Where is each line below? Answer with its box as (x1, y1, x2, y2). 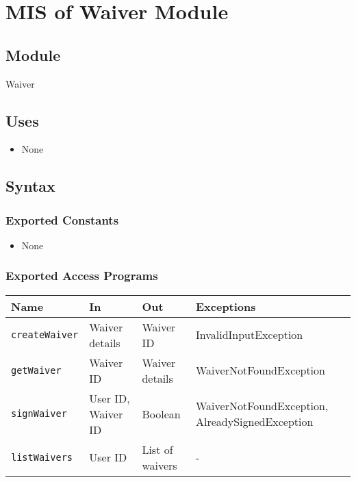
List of (142, 441, 173, 457)
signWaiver (11, 408, 67, 420)
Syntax (5, 175, 55, 196)
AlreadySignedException (195, 414, 314, 430)
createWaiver (11, 329, 79, 340)
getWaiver (11, 364, 62, 376)
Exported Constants (5, 211, 119, 228)
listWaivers (11, 451, 73, 463)
